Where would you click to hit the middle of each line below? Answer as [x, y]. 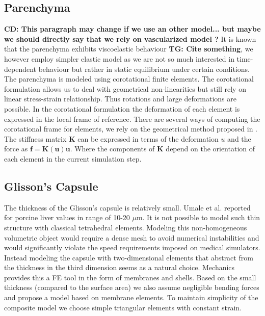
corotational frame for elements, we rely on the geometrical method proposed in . [131, 129]
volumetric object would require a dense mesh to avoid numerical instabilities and [132, 237]
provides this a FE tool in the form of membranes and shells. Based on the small [130, 277]
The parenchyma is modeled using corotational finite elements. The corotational [129, 79]
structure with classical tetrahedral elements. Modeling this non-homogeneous [126, 227]
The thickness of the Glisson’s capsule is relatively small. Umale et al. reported [127, 207]
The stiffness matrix [35, 138]
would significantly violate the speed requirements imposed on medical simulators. [132, 247]
